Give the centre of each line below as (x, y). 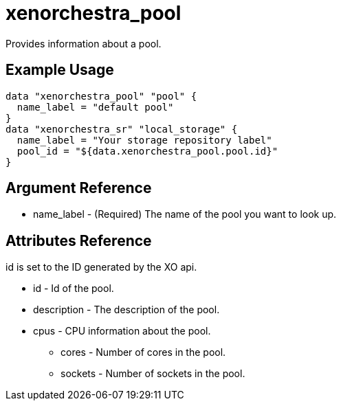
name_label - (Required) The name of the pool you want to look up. (185, 214)
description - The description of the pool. (126, 310)
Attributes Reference (79, 240)
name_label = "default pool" (95, 107)
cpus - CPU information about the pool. (122, 331)
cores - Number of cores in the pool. (143, 352)
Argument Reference (79, 188)
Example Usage (60, 70)
